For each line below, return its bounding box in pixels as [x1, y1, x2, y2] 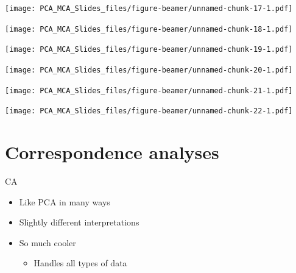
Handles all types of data [33, 257, 127, 269]
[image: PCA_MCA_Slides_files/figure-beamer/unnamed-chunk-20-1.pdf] [5, 65, 293, 74]
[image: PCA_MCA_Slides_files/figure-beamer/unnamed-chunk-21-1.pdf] [5, 86, 293, 95]
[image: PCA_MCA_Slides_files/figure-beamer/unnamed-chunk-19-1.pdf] [5, 45, 293, 54]
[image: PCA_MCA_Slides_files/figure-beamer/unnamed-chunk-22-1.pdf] [5, 107, 293, 116]
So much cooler [19, 236, 76, 249]
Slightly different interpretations [19, 216, 139, 229]
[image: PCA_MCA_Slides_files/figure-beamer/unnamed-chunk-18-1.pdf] [5, 24, 293, 34]
